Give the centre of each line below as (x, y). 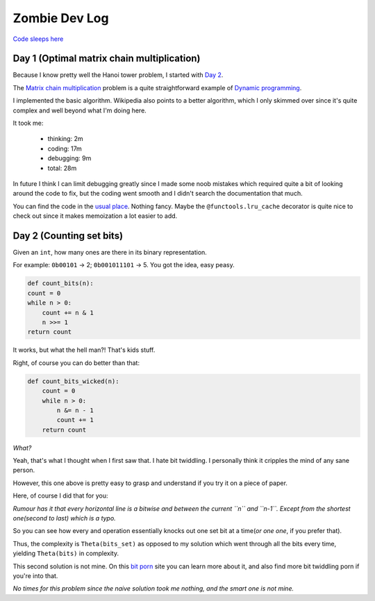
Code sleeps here (38, 39)
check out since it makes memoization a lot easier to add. (95, 216)
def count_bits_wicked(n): (73, 381)
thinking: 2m (65, 139)
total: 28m (62, 168)
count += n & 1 (68, 313)
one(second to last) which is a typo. (64, 518)
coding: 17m (65, 149)
